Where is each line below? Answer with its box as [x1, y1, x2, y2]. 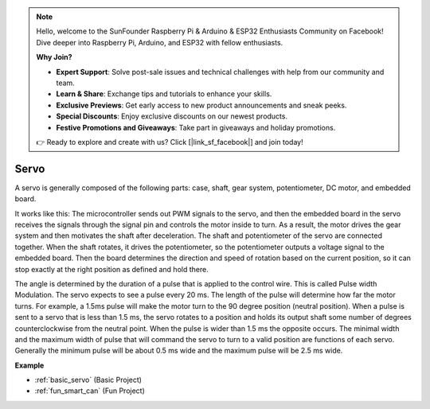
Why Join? [36, 53, 72, 62]
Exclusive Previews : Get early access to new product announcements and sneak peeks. [56, 100, 347, 110]
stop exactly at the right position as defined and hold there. [14, 264, 209, 274]
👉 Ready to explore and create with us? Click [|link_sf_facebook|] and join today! [36, 137, 303, 146]
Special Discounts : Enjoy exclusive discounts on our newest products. [56, 111, 288, 121]
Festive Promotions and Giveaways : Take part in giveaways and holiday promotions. [56, 123, 336, 132]
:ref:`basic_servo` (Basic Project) [34, 375, 143, 385]
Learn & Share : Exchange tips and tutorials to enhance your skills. [56, 89, 272, 99]
